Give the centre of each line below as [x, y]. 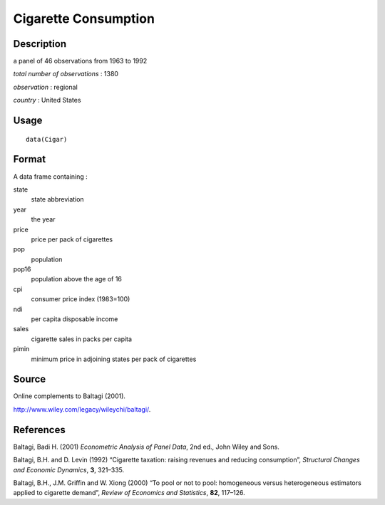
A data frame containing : [51, 176]
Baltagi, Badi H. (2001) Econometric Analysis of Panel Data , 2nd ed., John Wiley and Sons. [146, 447]
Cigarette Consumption [84, 19]
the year [43, 219]
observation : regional [45, 87]
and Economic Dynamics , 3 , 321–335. [69, 469]
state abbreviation [58, 199]
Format [30, 159]
